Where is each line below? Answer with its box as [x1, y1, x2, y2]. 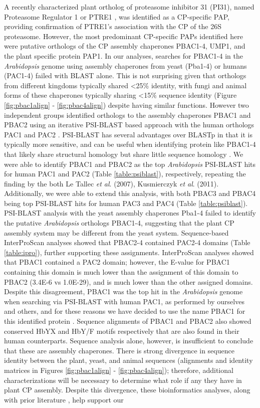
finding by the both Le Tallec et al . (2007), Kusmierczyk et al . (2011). [4, 178, 219, 188]
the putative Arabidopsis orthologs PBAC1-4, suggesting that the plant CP [4, 218, 234, 228]
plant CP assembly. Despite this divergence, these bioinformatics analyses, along [4, 384, 250, 395]
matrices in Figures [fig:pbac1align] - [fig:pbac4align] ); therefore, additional [4, 364, 233, 375]
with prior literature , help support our [4, 394, 124, 404]
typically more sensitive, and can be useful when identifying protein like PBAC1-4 [4, 139, 256, 149]
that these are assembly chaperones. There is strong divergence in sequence [4, 345, 234, 355]
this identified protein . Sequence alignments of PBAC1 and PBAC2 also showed [4, 316, 251, 326]
